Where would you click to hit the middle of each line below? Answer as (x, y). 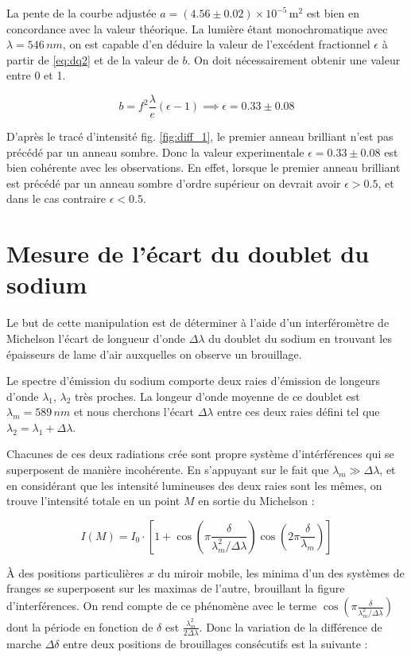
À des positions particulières (76, 572)
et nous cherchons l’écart (134, 412)
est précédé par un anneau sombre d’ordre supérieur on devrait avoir (174, 183)
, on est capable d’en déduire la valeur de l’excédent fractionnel (216, 44)
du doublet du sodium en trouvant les (300, 338)
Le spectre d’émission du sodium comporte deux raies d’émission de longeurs (193, 381)
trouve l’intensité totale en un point (93, 501)
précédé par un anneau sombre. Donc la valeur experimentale (155, 152)
